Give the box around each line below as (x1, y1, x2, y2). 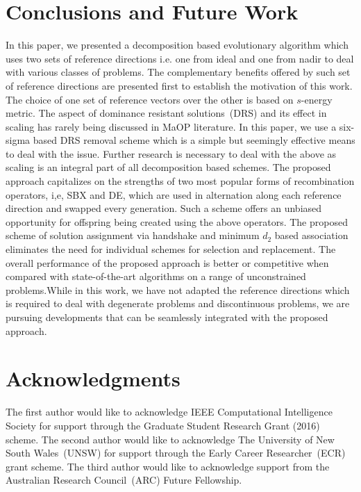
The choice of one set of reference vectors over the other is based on (6, 92, 294, 106)
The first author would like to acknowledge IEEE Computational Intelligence (6, 404, 333, 419)
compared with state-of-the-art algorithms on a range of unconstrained (6, 269, 306, 284)
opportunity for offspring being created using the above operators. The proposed (6, 214, 348, 229)
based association (274, 228, 349, 243)
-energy (301, 92, 333, 106)
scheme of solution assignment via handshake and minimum (6, 228, 260, 243)
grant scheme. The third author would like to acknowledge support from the (6, 459, 330, 473)
